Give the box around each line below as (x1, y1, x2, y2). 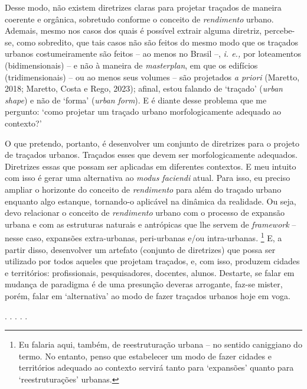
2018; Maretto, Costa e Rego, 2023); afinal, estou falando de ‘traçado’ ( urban (5, 82, 283, 95)
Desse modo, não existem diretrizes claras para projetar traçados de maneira (5, 1, 282, 13)
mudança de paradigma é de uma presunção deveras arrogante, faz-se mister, (5, 278, 283, 290)
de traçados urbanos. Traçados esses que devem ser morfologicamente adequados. (5, 148, 298, 161)
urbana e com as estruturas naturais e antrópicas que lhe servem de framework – (5, 218, 296, 230)
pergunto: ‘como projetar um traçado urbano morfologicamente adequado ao (5, 105, 282, 118)
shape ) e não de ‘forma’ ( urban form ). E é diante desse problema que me (5, 93, 267, 106)
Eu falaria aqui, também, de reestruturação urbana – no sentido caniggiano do (18, 338, 302, 351)
